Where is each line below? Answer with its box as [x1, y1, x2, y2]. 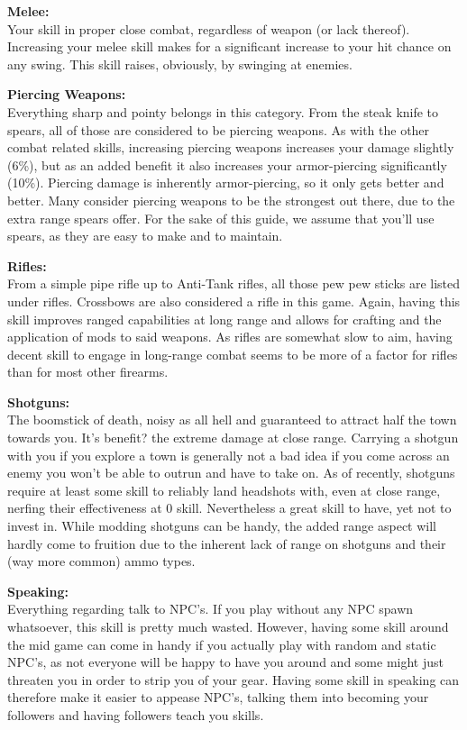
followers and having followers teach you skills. [7, 705, 264, 724]
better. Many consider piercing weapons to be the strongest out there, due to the [7, 190, 455, 209]
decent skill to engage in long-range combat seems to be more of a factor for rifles [7, 344, 458, 363]
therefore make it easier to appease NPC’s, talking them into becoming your [7, 688, 429, 707]
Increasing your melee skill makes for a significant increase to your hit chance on [7, 37, 452, 56]
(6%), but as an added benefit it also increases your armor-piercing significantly [7, 155, 447, 174]
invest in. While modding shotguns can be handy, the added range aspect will [7, 516, 436, 535]
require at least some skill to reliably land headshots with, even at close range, [7, 480, 441, 499]
